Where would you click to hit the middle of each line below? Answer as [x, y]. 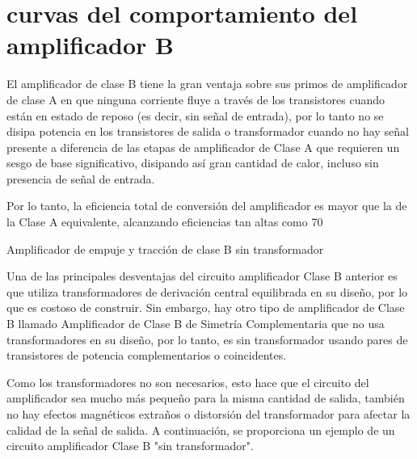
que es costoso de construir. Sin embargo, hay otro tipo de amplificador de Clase [206, 307]
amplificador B [90, 45]
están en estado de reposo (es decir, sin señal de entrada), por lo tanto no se [195, 115]
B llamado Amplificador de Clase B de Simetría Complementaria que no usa [196, 324]
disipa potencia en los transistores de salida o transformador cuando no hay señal [208, 131]
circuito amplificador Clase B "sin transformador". [130, 446]
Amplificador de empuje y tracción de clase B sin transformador [165, 248]
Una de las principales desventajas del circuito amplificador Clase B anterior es [202, 276]
